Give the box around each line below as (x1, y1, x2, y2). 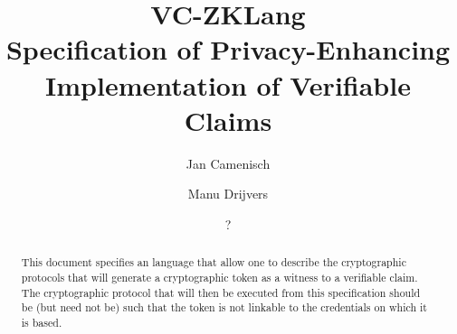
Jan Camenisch (186, 153, 271, 172)
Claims (184, 101, 272, 138)
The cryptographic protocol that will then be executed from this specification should (21, 284, 421, 300)
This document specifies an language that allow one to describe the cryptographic (21, 255, 406, 270)
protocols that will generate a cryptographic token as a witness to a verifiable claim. (21, 269, 418, 284)
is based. (21, 314, 62, 329)
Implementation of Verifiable (45, 66, 411, 103)
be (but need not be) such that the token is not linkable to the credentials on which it (21, 300, 427, 315)
